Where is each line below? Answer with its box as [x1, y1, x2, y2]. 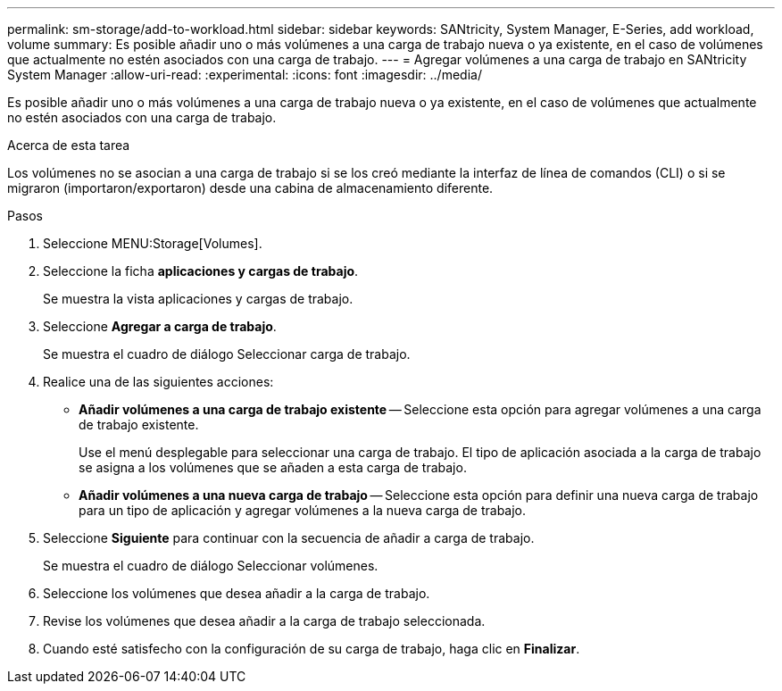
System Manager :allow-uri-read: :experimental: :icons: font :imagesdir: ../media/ [7, 67, 482, 82]
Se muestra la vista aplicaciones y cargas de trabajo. [43, 291, 354, 306]
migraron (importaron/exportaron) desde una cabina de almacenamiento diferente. [7, 180, 494, 196]
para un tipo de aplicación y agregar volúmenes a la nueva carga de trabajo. [79, 503, 527, 518]
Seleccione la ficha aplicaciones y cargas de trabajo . [43, 263, 359, 279]
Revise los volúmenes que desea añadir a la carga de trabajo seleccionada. [43, 613, 486, 629]
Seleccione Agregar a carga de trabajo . [43, 319, 277, 334]
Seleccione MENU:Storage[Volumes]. [43, 236, 262, 251]
